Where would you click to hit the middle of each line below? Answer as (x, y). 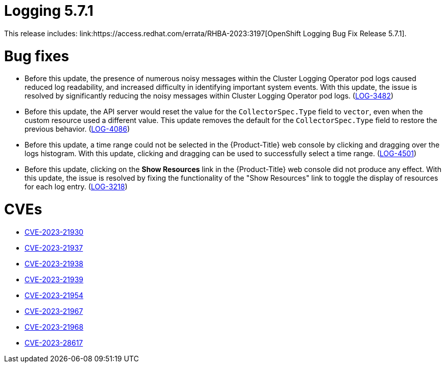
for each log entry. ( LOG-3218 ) (76, 187)
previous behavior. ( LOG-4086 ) (77, 129)
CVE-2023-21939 (54, 279)
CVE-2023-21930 (54, 232)
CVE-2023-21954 (54, 295)
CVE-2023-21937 (54, 248)
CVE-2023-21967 (54, 311)
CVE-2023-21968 (54, 327)
